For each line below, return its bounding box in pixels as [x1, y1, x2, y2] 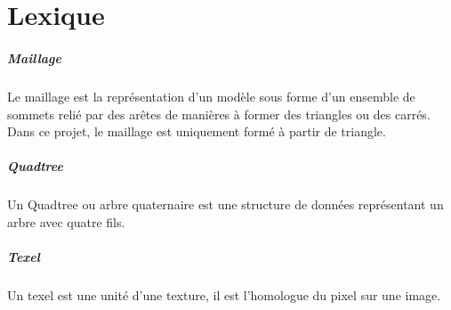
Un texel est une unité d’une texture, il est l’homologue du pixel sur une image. [7, 286, 441, 305]
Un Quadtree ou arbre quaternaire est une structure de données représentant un [7, 195, 444, 214]
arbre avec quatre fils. [7, 212, 125, 231]
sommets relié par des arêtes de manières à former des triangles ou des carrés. [7, 104, 431, 123]
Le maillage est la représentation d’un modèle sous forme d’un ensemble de [7, 86, 415, 105]
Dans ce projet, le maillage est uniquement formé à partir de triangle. [7, 122, 386, 141]
